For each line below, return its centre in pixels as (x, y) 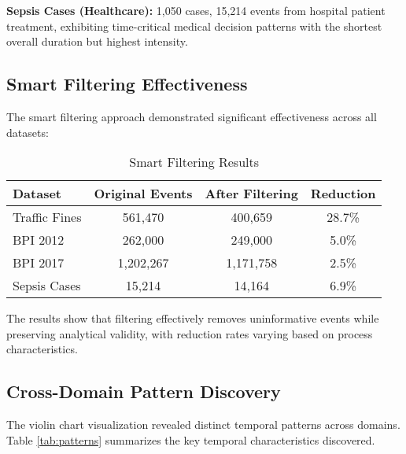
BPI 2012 (39, 240)
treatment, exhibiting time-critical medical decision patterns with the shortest (194, 26)
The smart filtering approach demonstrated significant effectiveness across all (192, 116)
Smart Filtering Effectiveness (127, 84)
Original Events (143, 194)
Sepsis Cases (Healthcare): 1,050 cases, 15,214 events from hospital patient (196, 10)
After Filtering (251, 194)
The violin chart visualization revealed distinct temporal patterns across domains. (203, 424)
